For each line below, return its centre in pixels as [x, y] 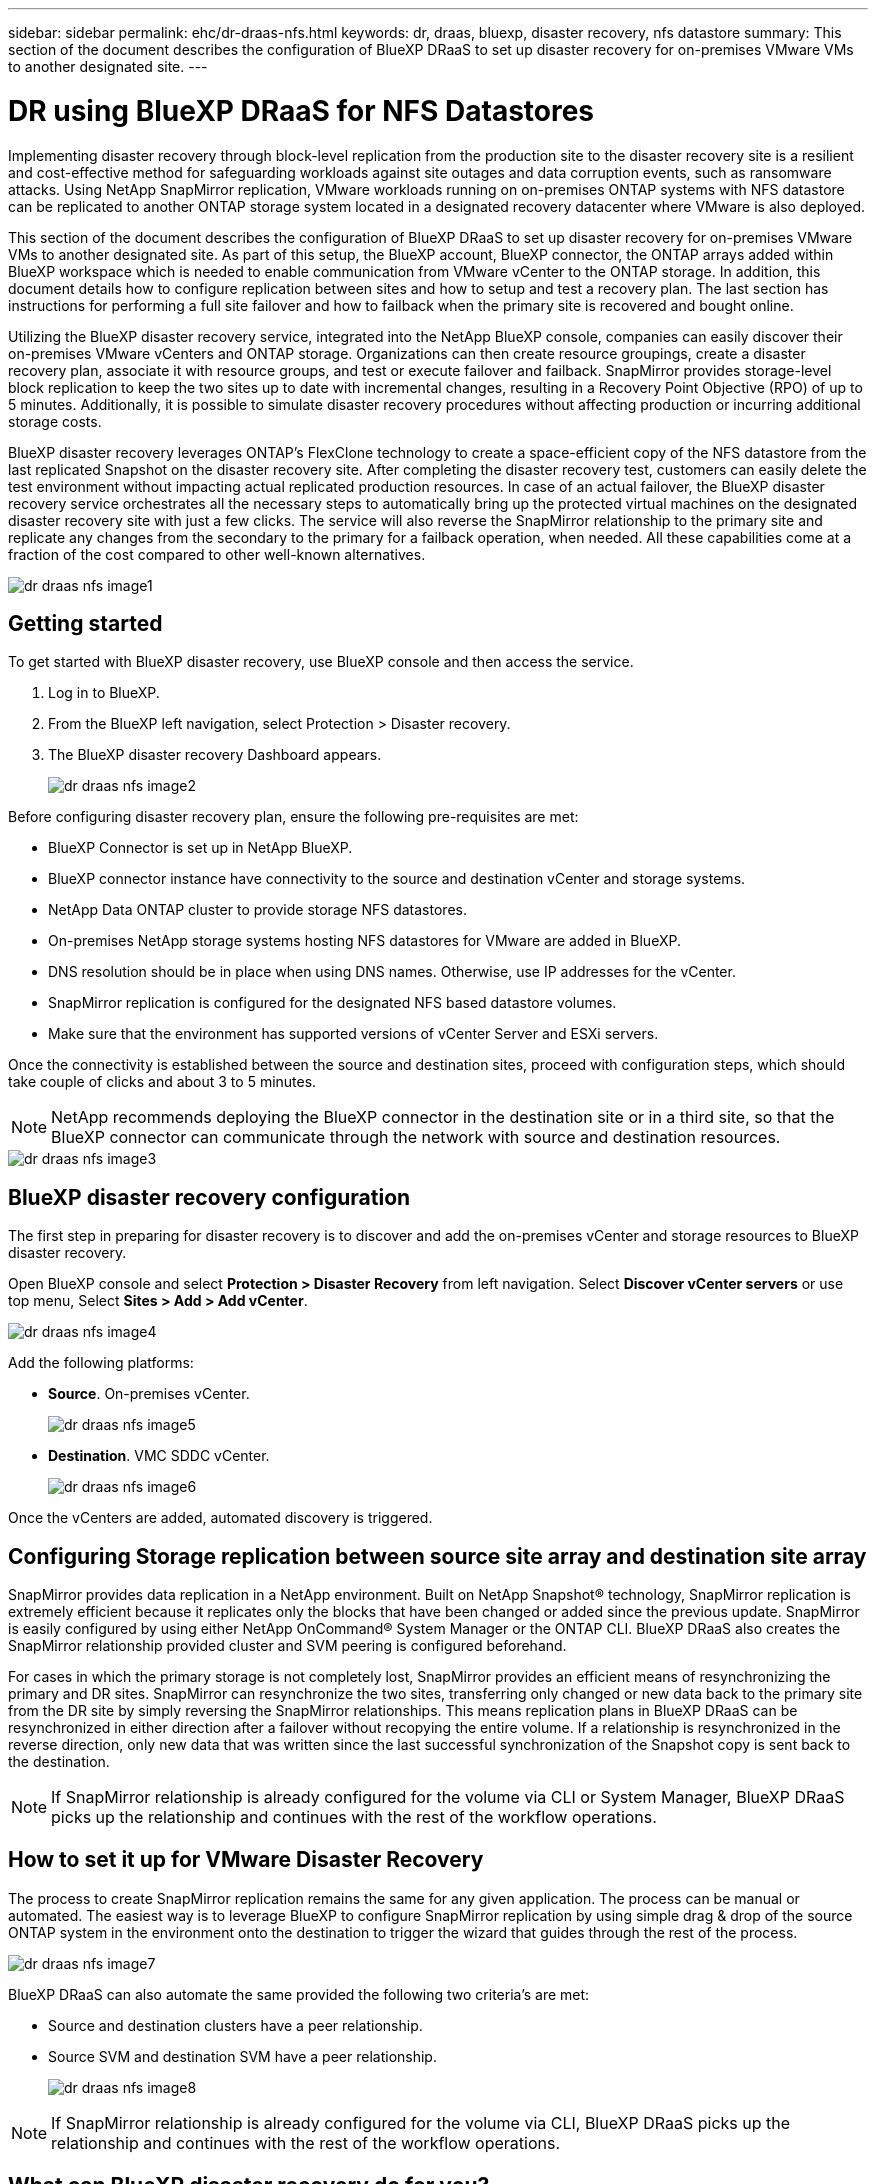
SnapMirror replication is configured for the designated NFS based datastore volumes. [332, 1003]
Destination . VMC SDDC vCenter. [159, 1456]
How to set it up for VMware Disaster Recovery [246, 1860]
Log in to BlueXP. [104, 693]
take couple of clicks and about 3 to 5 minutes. [162, 1082]
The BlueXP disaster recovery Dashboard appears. [215, 755]
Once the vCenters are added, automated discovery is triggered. [220, 1518]
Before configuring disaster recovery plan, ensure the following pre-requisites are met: [293, 817]
